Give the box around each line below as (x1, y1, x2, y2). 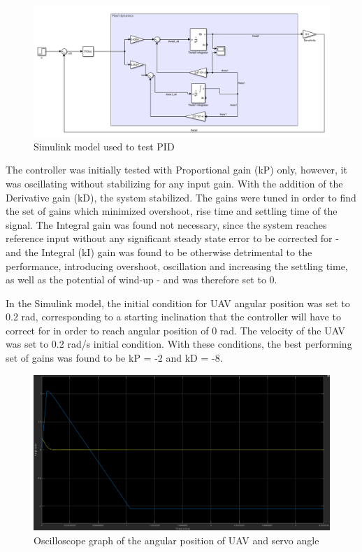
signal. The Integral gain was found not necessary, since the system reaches (6, 217, 327, 232)
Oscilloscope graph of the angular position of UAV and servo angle (34, 532, 319, 547)
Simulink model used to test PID (34, 139, 175, 153)
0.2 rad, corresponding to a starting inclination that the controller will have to (6, 309, 341, 324)
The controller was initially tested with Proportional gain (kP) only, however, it (6, 162, 347, 177)
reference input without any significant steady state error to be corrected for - (6, 231, 339, 246)
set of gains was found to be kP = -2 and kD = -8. (6, 351, 223, 365)
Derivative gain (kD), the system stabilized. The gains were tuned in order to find (6, 190, 356, 204)
